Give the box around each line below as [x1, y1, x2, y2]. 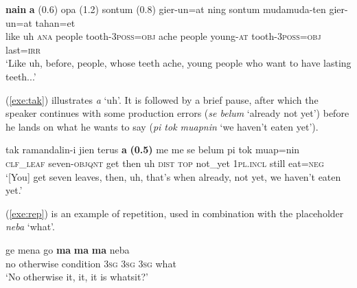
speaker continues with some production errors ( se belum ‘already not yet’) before [5, 106, 349, 120]
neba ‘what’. [5, 219, 55, 234]
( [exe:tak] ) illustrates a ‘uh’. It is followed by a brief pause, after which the [5, 92, 319, 107]
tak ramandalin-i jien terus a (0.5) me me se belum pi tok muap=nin [5, 142, 300, 157]
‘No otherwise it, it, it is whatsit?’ [5, 269, 148, 284]
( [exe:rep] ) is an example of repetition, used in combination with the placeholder [5, 206, 344, 220]
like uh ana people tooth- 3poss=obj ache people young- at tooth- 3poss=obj [5, 29, 321, 43]
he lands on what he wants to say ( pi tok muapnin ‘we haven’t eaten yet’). [5, 119, 319, 133]
